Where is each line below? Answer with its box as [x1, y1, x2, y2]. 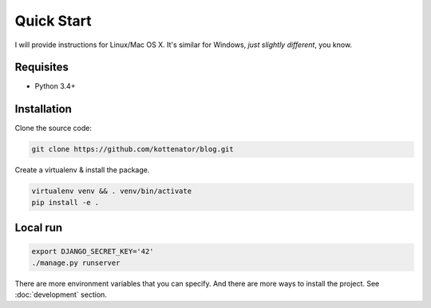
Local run [14, 221, 63, 235]
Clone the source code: [14, 124, 92, 133]
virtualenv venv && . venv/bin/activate [31, 187, 192, 195]
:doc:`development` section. [14, 290, 108, 299]
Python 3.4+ [34, 81, 76, 91]
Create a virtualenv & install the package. [14, 165, 150, 175]
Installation [14, 102, 72, 116]
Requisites [14, 61, 69, 74]
